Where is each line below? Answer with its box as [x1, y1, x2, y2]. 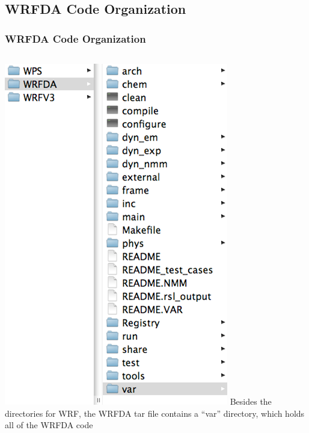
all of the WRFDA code [5, 419, 93, 431]
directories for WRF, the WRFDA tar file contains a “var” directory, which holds [5, 407, 305, 419]
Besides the [230, 395, 272, 407]
